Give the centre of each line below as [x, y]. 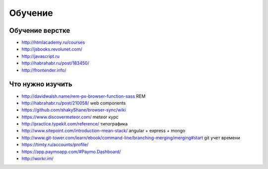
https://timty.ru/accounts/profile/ [55, 145]
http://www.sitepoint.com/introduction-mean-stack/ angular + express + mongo [103, 131]
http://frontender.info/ [44, 70]
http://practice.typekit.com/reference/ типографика [75, 124]
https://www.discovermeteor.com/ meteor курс [70, 117]
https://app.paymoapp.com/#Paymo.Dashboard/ [71, 152]
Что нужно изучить [41, 84]
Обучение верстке [40, 30]
